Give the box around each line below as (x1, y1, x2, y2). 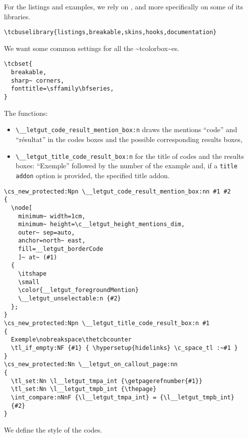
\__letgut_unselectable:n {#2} (18, 295, 121, 302)
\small (18, 278, 40, 286)
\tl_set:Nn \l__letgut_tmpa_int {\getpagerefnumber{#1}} (11, 377, 202, 385)
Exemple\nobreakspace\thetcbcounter (11, 336, 132, 343)
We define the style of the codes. (4, 424, 102, 435)
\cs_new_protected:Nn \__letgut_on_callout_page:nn (4, 361, 178, 368)
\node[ (11, 204, 33, 211)
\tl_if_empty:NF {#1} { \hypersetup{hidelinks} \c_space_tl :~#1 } (11, 344, 238, 351)
